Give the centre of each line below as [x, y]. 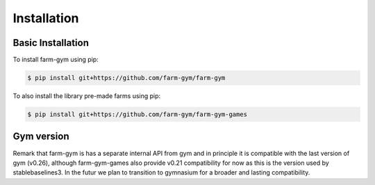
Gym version [41, 137]
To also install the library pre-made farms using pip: [87, 96]
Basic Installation [51, 43]
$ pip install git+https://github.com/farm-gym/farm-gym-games [137, 114]
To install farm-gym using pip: [56, 60]
